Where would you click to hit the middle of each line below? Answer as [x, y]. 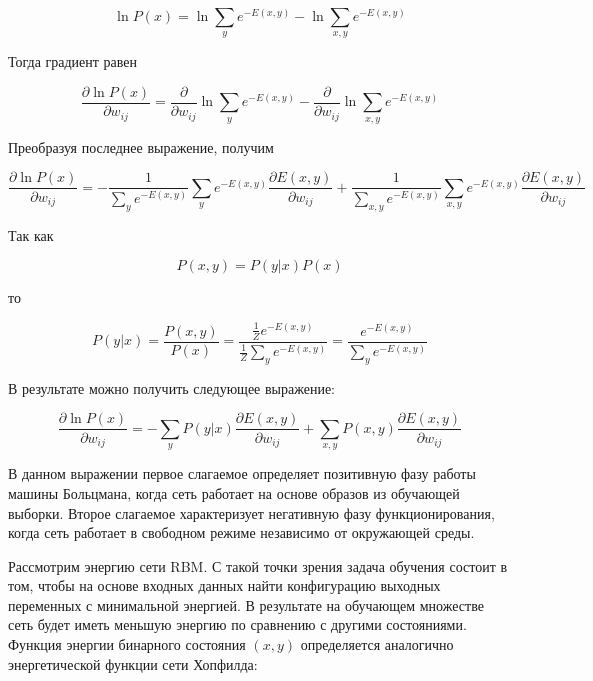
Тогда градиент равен [73, 61]
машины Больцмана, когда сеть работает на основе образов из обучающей [234, 492]
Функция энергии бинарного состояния [127, 644]
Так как [31, 234]
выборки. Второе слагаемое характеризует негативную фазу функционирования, [251, 512]
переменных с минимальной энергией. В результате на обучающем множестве [246, 604]
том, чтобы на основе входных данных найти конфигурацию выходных [224, 585]
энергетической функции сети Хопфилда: [133, 663]
